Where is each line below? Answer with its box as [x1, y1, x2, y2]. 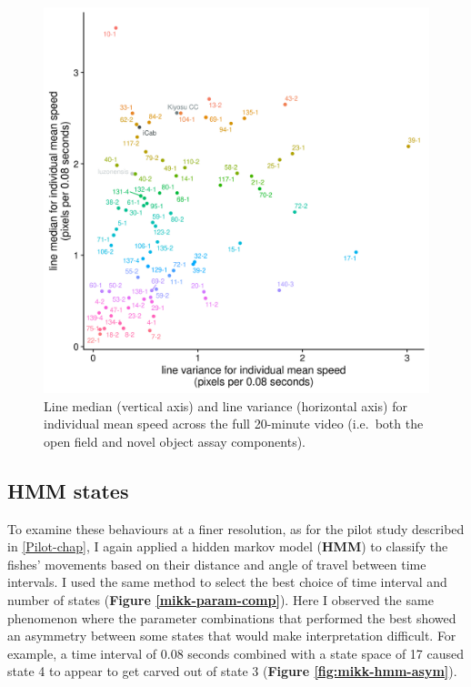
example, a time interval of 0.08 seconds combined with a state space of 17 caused [7, 643, 465, 662]
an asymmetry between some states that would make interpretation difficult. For [7, 626, 456, 645]
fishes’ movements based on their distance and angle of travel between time [7, 554, 426, 573]
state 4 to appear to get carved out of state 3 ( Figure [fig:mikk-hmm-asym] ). [7, 662, 457, 681]
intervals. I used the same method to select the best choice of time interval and [7, 572, 447, 591]
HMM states [7, 476, 129, 504]
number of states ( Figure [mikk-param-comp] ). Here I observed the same [7, 590, 434, 609]
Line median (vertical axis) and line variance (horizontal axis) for [44, 396, 407, 415]
